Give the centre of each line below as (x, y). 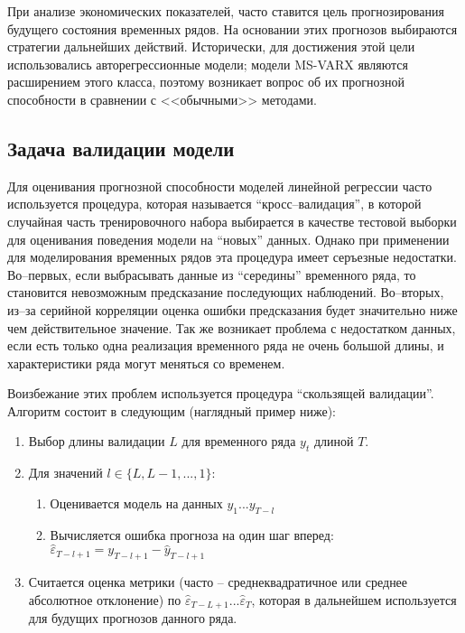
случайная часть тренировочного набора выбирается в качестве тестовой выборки (232, 221)
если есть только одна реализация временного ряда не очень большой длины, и (226, 345)
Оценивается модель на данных (136, 503)
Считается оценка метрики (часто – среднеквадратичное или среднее (218, 582)
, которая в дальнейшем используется (354, 599)
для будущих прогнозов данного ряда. (133, 618)
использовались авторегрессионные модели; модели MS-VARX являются (208, 64)
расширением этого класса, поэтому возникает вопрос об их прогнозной (206, 82)
